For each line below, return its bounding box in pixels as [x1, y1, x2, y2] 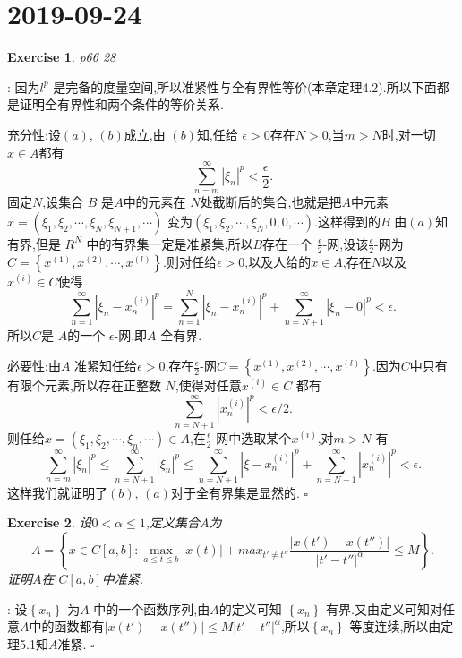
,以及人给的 [244, 252, 312, 270]
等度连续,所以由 [349, 617, 441, 636]
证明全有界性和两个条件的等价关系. [19, 95, 224, 114]
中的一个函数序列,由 [93, 599, 210, 618]
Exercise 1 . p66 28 [7, 47, 116, 66]
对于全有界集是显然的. [170, 483, 300, 501]
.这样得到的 [314, 211, 381, 230]
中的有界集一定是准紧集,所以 [86, 234, 253, 252]
